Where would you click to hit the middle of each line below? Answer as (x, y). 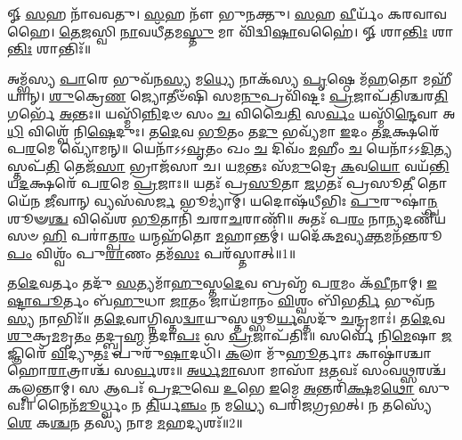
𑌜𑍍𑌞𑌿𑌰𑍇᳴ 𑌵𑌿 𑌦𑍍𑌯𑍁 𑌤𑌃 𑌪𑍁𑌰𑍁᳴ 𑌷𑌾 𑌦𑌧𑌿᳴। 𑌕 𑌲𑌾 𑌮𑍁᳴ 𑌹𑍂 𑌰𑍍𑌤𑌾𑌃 (179, 352)
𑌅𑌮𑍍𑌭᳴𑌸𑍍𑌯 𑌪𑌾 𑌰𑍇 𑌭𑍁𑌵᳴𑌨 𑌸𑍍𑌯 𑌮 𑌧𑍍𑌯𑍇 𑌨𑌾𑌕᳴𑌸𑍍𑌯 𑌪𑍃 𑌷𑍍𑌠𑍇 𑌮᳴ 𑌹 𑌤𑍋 (213, 78)
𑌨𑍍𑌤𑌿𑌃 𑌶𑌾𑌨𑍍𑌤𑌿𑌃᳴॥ (49, 49)
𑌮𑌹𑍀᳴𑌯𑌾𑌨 (437, 78)
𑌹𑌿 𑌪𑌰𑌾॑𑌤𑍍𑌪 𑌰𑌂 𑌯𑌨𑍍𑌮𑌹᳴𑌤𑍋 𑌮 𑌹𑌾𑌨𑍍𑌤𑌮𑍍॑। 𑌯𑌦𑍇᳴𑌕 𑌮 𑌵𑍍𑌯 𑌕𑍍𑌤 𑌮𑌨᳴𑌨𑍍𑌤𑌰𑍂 (242, 236)
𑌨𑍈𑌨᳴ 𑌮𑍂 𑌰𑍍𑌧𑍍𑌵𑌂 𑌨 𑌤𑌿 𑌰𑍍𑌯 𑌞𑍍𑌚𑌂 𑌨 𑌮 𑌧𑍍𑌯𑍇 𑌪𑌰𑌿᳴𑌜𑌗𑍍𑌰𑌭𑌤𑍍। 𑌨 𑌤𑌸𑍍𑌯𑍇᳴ (234, 405)
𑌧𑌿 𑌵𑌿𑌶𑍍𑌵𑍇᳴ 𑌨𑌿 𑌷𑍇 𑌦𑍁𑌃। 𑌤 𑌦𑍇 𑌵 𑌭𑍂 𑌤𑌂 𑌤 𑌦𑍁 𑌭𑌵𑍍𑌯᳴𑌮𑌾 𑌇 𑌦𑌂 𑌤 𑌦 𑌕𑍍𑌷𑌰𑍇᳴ (223, 130)
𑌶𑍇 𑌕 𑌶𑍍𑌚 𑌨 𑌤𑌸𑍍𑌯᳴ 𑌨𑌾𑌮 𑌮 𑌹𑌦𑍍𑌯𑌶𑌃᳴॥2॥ (125, 423)
